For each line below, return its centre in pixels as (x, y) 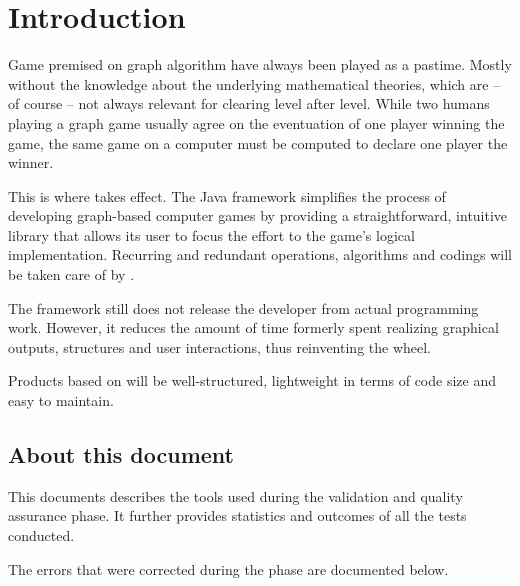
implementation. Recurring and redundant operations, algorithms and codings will (260, 254)
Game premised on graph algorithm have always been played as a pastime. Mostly (260, 64)
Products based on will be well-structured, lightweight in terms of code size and (252, 380)
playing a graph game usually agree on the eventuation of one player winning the (256, 122)
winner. (31, 162)
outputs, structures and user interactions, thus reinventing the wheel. (220, 346)
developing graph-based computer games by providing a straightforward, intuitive (258, 215)
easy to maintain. (61, 400)
